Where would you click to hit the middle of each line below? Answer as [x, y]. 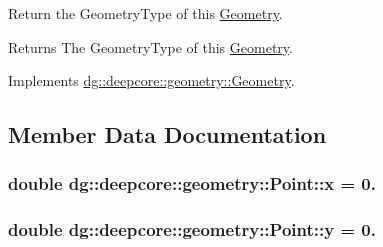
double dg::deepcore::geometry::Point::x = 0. [192, 183]
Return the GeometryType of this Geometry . [145, 13]
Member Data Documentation [167, 134]
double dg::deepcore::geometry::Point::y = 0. [192, 229]
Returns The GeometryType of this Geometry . [150, 46]
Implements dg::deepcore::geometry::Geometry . [151, 80]
